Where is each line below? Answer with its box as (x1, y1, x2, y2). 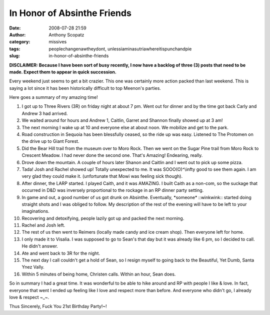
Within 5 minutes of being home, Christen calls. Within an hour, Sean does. (21, 271, 176, 277)
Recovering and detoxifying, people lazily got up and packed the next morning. (21, 215, 184, 221)
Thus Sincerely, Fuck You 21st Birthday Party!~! (9, 304, 107, 310)
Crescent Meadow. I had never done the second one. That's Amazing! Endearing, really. (21, 152, 203, 158)
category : (9, 39, 30, 45)
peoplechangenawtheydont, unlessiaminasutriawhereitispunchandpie (48, 45, 192, 52)
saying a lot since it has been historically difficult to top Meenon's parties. (9, 85, 161, 91)
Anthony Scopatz (48, 31, 84, 37)
